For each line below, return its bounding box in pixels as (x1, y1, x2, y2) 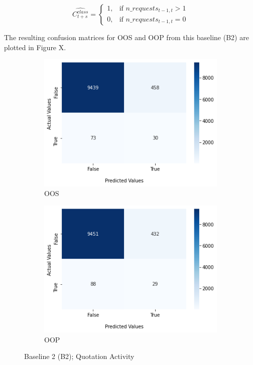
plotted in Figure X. (4, 42, 66, 52)
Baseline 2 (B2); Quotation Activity (24, 351, 135, 361)
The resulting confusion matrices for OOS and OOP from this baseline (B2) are (4, 32, 249, 42)
